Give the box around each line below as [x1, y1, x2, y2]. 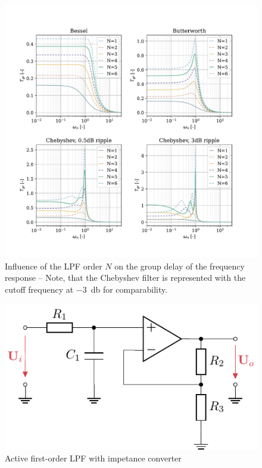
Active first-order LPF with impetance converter [5, 452, 182, 464]
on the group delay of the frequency [114, 259, 245, 272]
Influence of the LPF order [5, 259, 102, 272]
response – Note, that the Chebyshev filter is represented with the [5, 271, 246, 284]
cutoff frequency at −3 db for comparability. [5, 283, 168, 295]
